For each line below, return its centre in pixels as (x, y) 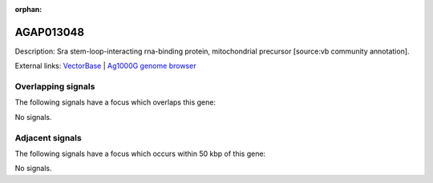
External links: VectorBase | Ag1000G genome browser (105, 66)
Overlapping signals (55, 86)
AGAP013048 (49, 32)
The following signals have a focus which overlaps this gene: (115, 102)
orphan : (28, 9)
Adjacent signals (48, 137)
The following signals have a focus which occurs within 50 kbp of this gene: (140, 153)
